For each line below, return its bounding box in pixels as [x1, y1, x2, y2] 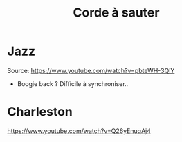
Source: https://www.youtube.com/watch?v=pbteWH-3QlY [7, 66, 175, 74]
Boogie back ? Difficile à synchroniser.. [17, 79, 129, 88]
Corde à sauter [73, 5, 160, 21]
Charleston [7, 104, 73, 120]
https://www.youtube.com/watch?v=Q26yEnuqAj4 [7, 126, 151, 135]
